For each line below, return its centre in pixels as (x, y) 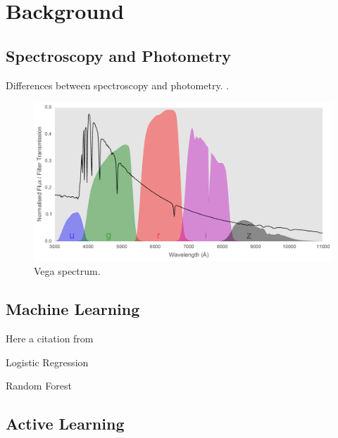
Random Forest (39, 386)
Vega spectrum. (67, 271)
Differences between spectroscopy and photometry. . (118, 85)
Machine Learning (73, 309)
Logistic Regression (47, 362)
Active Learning (65, 424)
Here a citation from (50, 339)
